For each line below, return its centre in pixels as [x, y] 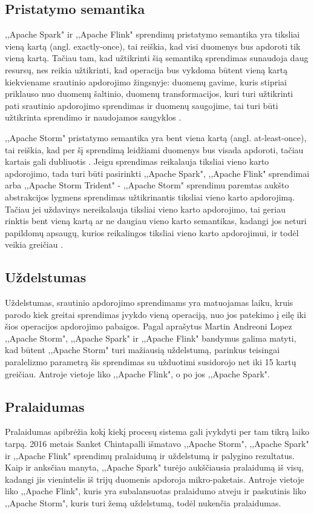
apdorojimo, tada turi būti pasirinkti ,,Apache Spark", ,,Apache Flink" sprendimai [157, 173]
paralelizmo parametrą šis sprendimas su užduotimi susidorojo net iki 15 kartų [151, 362]
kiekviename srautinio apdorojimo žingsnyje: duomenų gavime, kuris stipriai [146, 81]
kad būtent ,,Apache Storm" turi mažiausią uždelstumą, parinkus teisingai [142, 350]
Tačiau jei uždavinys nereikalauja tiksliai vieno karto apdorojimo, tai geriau [145, 209]
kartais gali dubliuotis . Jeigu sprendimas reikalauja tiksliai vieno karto [137, 161]
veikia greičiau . [34, 244]
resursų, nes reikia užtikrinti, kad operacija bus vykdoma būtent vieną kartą [146, 69]
